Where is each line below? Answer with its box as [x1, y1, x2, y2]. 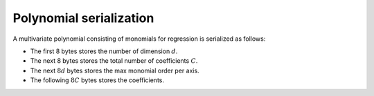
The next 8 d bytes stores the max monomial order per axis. [30, 66, 200, 75]
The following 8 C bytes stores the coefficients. [30, 76, 164, 84]
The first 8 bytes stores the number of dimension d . [30, 47, 178, 55]
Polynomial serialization [12, 10, 154, 26]
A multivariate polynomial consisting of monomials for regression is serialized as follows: [12, 35, 266, 43]
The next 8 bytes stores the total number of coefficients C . [30, 57, 198, 65]
